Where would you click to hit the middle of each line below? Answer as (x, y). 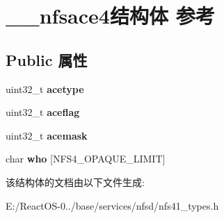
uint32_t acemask (47, 135)
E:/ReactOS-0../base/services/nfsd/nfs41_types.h (112, 205)
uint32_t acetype (45, 89)
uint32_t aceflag (43, 112)
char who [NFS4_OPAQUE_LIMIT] (86, 159)
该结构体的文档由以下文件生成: (75, 182)
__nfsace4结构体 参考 (110, 16)
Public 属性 (47, 59)
